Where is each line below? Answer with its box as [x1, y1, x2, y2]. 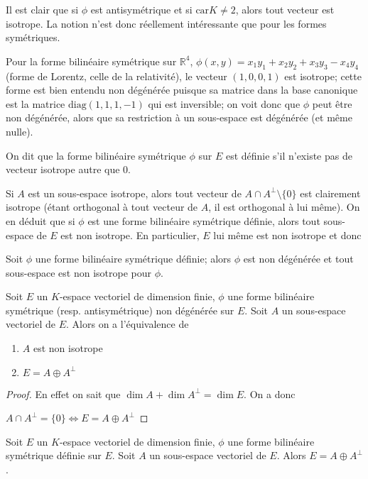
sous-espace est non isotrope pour [6, 265, 152, 280]
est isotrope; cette [284, 68, 362, 83]
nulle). [6, 123, 33, 138]
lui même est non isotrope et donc [213, 227, 362, 242]
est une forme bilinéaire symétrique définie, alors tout [87, 213, 320, 228]
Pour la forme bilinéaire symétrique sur [6, 53, 177, 68]
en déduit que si [6, 213, 75, 228]
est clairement [300, 185, 361, 200]
